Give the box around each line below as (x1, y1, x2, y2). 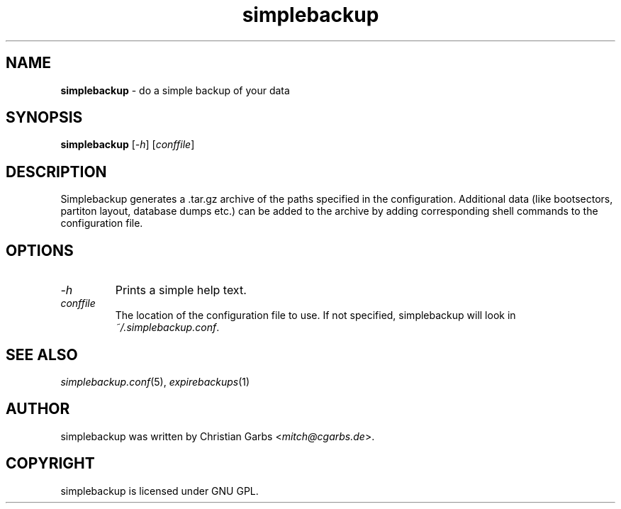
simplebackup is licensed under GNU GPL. (60, 484, 259, 497)
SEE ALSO (6, 345, 78, 364)
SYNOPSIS (6, 108, 83, 127)
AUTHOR (6, 400, 70, 418)
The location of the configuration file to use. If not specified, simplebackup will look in (115, 309, 516, 322)
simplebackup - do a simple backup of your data (60, 84, 290, 96)
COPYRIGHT (6, 454, 95, 473)
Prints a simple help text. (115, 283, 247, 298)
